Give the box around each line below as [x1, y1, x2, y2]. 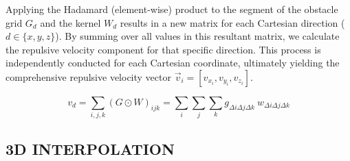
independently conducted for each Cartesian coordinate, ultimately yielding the [6, 55, 340, 70]
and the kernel [40, 15, 101, 29]
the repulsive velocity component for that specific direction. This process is [6, 42, 321, 56]
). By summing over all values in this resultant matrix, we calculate [55, 29, 340, 43]
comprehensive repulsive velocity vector [6, 69, 171, 84]
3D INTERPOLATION [6, 138, 175, 159]
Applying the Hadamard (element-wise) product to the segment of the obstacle [6, 2, 338, 16]
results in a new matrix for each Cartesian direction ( [120, 15, 345, 29]
